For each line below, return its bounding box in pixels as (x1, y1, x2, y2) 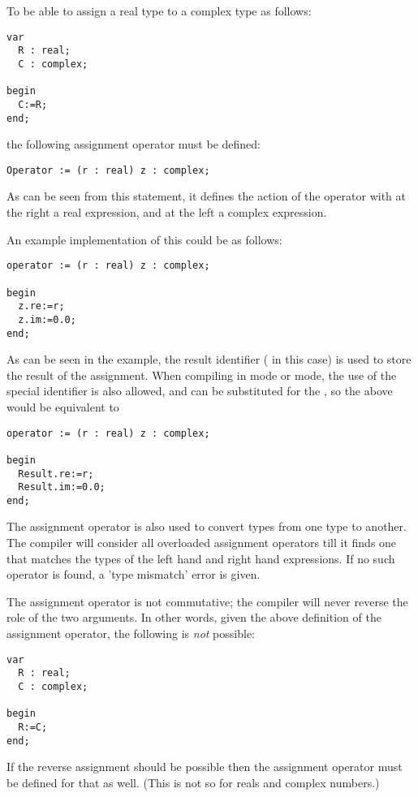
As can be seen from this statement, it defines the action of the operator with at (6, 187, 407, 205)
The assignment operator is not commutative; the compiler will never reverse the (6, 592, 408, 610)
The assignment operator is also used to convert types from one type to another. (6, 518, 407, 535)
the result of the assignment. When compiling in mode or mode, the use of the (6, 366, 397, 383)
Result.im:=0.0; (18, 481, 106, 493)
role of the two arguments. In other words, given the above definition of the (6, 609, 381, 626)
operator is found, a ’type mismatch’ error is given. (6, 566, 261, 583)
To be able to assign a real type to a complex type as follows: (6, 2, 312, 19)
